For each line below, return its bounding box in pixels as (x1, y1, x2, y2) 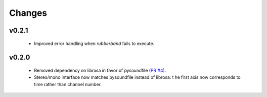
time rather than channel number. (34, 81, 102, 87)
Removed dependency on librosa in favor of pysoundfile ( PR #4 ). (34, 67, 166, 73)
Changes (9, 7, 47, 18)
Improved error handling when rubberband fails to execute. (34, 40, 155, 47)
